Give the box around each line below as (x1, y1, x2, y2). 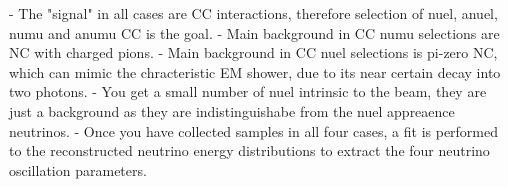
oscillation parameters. (9, 159, 147, 180)
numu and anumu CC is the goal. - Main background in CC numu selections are (9, 22, 500, 43)
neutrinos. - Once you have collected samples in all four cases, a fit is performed (9, 120, 499, 141)
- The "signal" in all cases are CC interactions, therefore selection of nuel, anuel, (9, 3, 498, 23)
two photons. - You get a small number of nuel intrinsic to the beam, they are (9, 81, 487, 102)
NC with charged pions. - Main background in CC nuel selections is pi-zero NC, (9, 42, 498, 63)
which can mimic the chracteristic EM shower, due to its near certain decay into (9, 61, 501, 82)
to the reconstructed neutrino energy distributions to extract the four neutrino (9, 140, 490, 161)
